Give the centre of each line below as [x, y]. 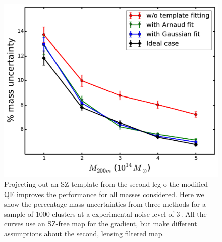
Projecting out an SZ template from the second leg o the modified [106, 184]
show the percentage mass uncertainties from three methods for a [105, 204]
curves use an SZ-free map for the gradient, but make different [101, 224]
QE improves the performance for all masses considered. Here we [104, 194]
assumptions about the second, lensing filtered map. [84, 233]
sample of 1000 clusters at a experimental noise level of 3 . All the [105, 213]
